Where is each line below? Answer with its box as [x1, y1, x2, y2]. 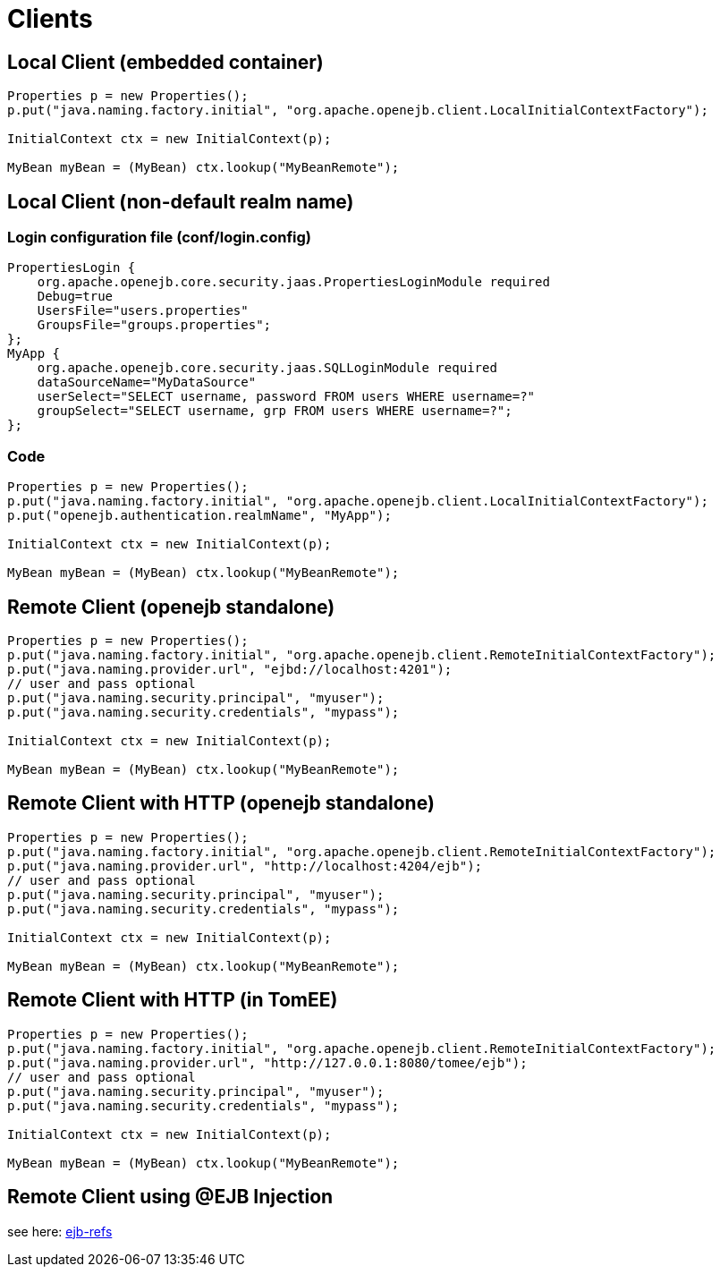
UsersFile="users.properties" [37, 303, 249, 318]
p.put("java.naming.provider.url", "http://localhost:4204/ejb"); [7, 858, 483, 873]
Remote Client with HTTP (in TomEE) [7, 989, 338, 1012]
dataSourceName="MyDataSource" [37, 375, 257, 390]
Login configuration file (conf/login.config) [7, 228, 312, 247]
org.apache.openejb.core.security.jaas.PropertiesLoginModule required [37, 275, 550, 290]
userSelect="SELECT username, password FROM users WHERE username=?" [37, 389, 536, 404]
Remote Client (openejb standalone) [7, 595, 335, 618]
